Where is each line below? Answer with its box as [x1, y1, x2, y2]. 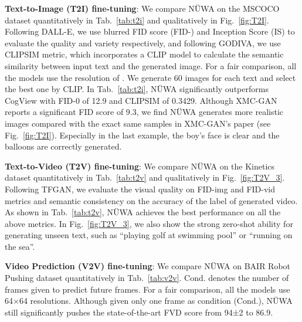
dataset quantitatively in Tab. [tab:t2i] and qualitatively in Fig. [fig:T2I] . [5, 13, 269, 26]
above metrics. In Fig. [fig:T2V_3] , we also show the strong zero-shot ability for [5, 217, 293, 229]
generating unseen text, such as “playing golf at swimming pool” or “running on [5, 229, 293, 241]
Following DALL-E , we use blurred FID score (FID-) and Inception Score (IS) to [5, 25, 295, 38]
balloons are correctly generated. [5, 140, 122, 152]
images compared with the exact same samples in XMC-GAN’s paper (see [5, 117, 271, 129]
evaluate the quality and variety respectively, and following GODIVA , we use [5, 36, 281, 49]
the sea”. [5, 240, 35, 252]
